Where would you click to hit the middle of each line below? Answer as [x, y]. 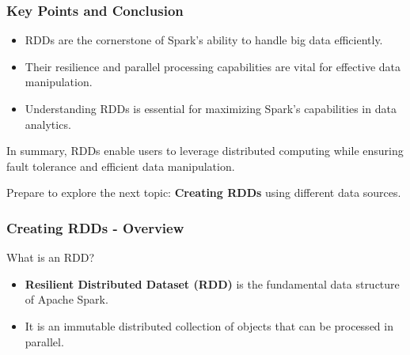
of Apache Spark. [66, 299]
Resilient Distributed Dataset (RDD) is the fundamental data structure [212, 283]
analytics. [48, 124]
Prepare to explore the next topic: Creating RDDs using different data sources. [204, 193]
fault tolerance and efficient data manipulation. [121, 166]
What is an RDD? [51, 257]
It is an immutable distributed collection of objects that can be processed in [209, 325]
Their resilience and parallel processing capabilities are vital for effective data [213, 66]
